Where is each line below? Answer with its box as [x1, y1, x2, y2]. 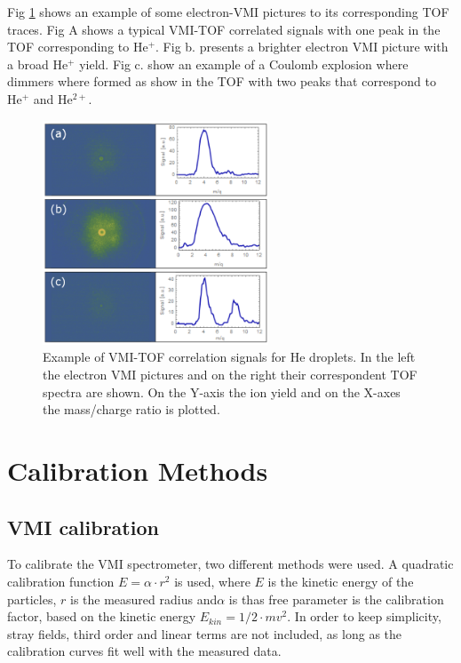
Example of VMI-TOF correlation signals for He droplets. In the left [43, 347, 416, 366]
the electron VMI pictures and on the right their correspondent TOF [43, 365, 417, 384]
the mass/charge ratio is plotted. [43, 400, 220, 419]
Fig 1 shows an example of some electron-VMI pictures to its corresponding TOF [7, 3, 449, 20]
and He [33, 89, 73, 108]
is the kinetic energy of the [267, 572, 414, 591]
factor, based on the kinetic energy [7, 607, 196, 626]
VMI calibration [7, 513, 159, 540]
